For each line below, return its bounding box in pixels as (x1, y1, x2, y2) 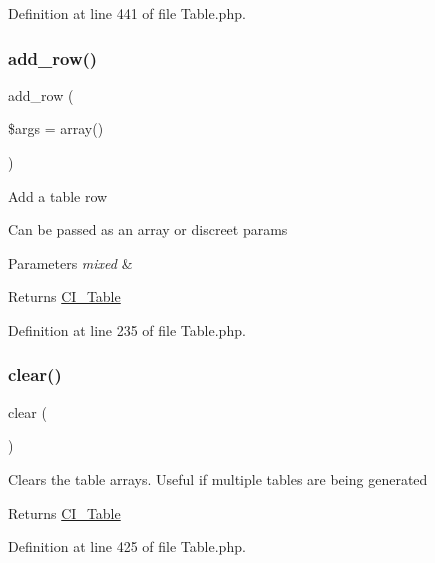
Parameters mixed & (8, 252, 133, 273)
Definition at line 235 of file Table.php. (8, 319, 246, 340)
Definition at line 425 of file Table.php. (8, 536, 246, 557)
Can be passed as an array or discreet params (8, 219, 288, 240)
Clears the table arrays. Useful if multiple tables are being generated (8, 468, 428, 489)
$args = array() (8, 118, 104, 139)
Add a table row (8, 185, 108, 206)
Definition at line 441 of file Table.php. (8, 3, 246, 23)
